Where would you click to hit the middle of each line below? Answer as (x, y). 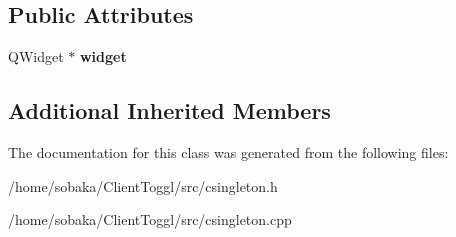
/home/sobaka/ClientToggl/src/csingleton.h (143, 185)
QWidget (36, 56)
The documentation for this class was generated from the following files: (228, 152)
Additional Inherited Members (169, 110)
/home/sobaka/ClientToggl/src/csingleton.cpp (150, 219)
